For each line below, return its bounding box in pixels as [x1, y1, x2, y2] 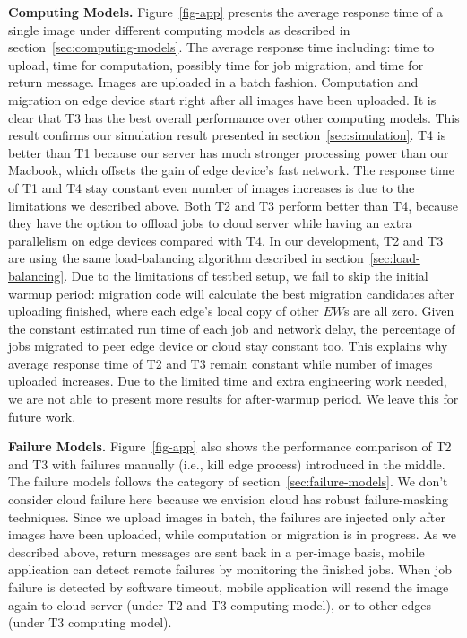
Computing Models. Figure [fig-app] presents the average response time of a [8, 3, 444, 21]
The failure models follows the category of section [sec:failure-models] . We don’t [8, 472, 448, 491]
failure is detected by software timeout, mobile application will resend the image [8, 578, 449, 596]
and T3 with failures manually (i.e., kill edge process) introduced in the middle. [8, 454, 445, 473]
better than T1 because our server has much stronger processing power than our [8, 143, 449, 162]
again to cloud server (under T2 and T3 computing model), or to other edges [8, 595, 432, 614]
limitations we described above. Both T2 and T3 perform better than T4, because [8, 196, 458, 214]
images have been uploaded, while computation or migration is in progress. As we [8, 525, 456, 544]
